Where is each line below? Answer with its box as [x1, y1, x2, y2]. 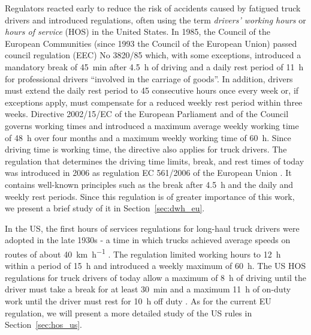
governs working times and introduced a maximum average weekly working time [5, 119, 299, 131]
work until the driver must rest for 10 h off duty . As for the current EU [5, 294, 271, 307]
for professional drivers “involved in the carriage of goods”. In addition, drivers [5, 72, 293, 85]
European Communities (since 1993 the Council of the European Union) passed [5, 37, 297, 49]
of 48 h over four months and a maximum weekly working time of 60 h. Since [5, 131, 291, 143]
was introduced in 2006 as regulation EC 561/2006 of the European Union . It [5, 166, 292, 179]
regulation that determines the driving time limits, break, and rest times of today [5, 154, 304, 167]
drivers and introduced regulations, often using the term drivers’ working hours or [5, 13, 306, 26]
